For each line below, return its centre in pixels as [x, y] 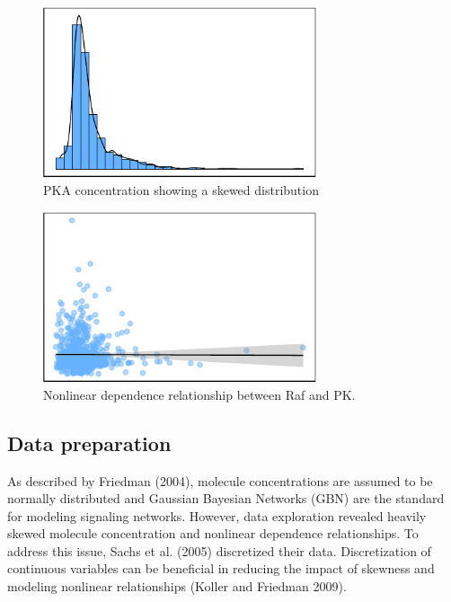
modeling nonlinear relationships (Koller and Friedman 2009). [177, 586]
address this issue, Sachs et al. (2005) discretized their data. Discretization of [219, 550]
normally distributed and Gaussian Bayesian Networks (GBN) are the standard [226, 498]
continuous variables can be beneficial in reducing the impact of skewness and [221, 568]
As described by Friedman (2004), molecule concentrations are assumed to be [220, 480]
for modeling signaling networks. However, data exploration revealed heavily [217, 515]
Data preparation [89, 443]
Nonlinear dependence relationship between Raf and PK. [199, 394]
